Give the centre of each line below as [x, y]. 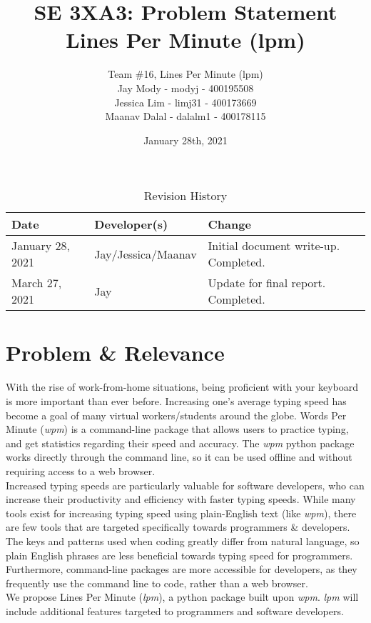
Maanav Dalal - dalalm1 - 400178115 [185, 116]
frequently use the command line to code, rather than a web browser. [157, 583]
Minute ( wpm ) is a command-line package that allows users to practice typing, [177, 429]
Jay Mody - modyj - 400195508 [185, 88]
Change [229, 224]
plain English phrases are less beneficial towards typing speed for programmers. [179, 555]
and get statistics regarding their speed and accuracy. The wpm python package [180, 443]
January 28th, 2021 [185, 140]
